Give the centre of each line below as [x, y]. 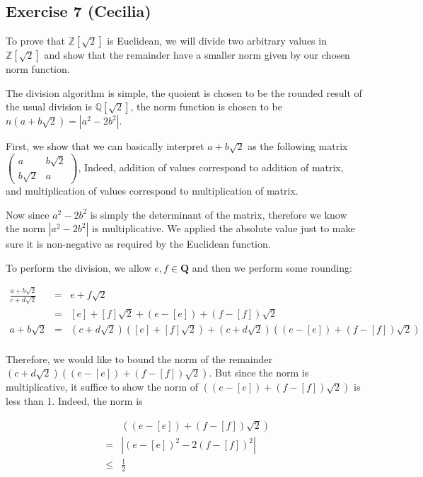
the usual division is [49, 107]
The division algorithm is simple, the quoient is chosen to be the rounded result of [184, 92]
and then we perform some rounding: [272, 267]
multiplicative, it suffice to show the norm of [102, 387]
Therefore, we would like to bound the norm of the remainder [139, 358]
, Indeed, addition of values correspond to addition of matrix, [211, 167]
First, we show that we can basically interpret [105, 146]
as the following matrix [298, 146]
